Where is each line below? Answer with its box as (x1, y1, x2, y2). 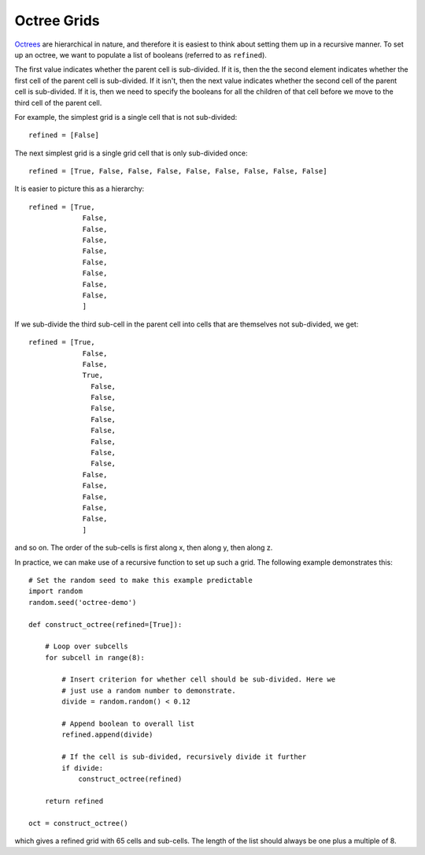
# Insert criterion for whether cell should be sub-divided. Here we (61, 675, 336, 684)
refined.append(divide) (61, 730, 153, 739)
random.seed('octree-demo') (28, 598, 137, 607)
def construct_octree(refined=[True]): (28, 620, 183, 629)
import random (28, 587, 83, 596)
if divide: (61, 764, 104, 772)
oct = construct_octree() (28, 819, 129, 827)
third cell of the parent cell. (14, 98, 102, 107)
